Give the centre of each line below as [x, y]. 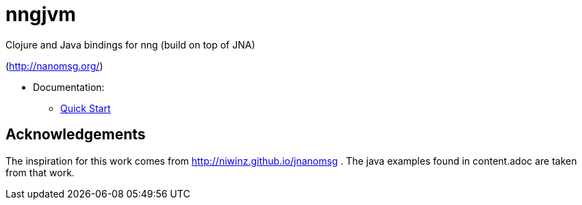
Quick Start [86, 108]
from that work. [40, 172]
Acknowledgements [76, 135]
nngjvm [41, 14]
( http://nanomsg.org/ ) [54, 66]
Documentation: [69, 87]
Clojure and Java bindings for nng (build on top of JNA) [130, 44]
